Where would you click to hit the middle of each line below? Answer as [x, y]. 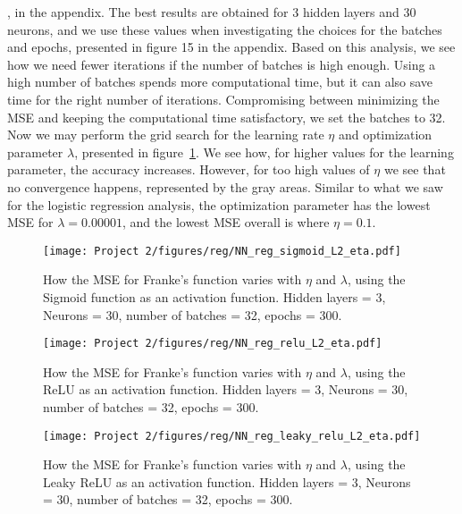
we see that [415, 169]
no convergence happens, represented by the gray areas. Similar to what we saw [225, 186]
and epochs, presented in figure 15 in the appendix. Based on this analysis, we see [231, 47]
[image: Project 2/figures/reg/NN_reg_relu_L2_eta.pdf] [213, 344]
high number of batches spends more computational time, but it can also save [220, 82]
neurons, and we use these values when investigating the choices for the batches [225, 29]
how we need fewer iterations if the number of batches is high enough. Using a [222, 64]
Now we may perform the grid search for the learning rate [166, 135]
